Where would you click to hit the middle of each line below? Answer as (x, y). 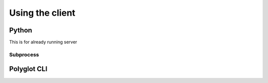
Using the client (42, 13)
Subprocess (24, 55)
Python (21, 30)
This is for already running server (43, 42)
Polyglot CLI (28, 69)
